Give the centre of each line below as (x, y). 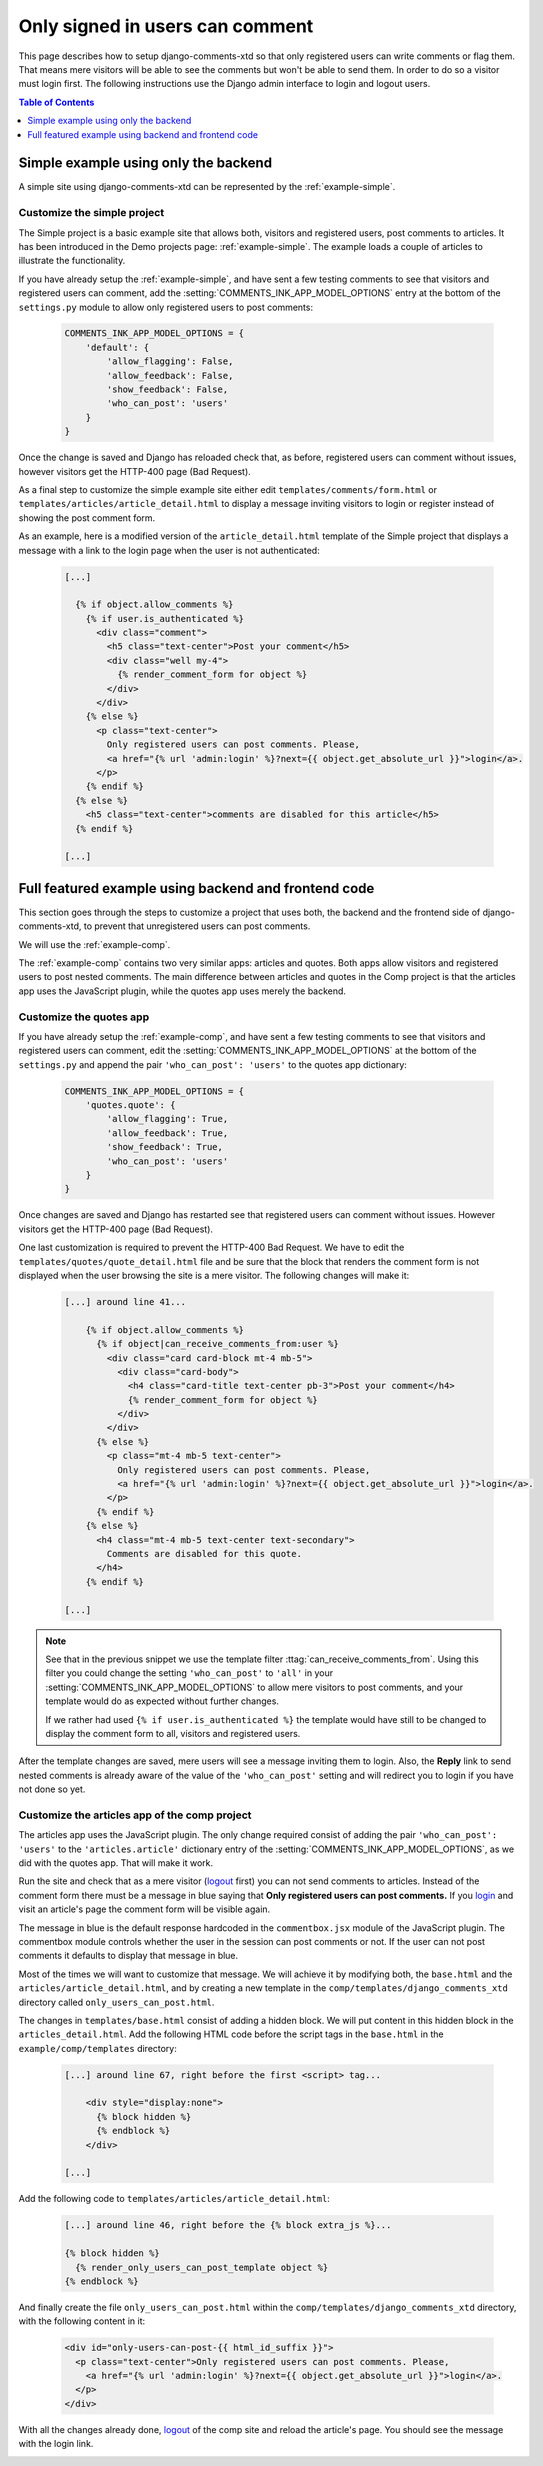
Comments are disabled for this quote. (204, 1553)
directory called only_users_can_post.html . (116, 2002)
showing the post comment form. (87, 517)
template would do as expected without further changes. (162, 1701)
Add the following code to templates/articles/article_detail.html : (174, 2199)
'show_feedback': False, (167, 389)
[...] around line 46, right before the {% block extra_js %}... (228, 2225)
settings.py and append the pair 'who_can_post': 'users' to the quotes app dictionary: (212, 1064)
